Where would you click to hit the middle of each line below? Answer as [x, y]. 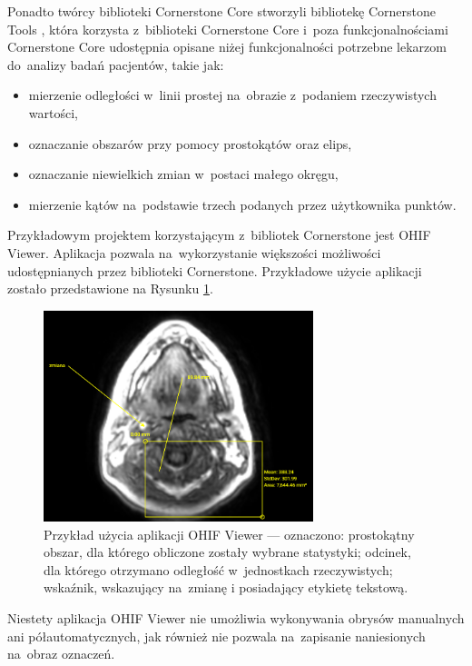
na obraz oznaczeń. [61, 654]
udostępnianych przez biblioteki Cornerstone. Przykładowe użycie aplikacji [215, 270]
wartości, [53, 112]
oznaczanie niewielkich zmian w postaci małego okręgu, [183, 174]
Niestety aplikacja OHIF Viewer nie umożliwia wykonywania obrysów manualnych [236, 618]
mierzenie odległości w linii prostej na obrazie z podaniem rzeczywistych [232, 95]
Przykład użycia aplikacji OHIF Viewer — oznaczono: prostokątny [229, 534]
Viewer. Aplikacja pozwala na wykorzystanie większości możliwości [194, 252]
